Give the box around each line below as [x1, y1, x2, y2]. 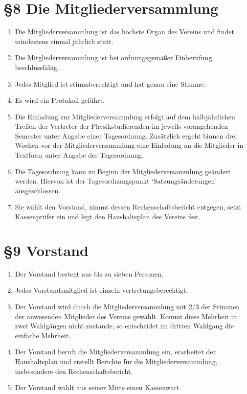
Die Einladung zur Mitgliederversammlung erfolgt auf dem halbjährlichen [15, 111, 235, 121]
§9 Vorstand [3, 240, 89, 260]
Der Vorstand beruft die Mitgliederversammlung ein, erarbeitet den [15, 347, 217, 357]
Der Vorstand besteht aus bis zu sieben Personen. [15, 268, 163, 278]
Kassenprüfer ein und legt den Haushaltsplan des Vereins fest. [15, 211, 201, 222]
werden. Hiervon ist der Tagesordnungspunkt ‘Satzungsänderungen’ [15, 176, 217, 186]
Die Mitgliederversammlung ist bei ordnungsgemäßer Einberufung [15, 52, 212, 63]
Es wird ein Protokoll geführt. [15, 95, 105, 105]
